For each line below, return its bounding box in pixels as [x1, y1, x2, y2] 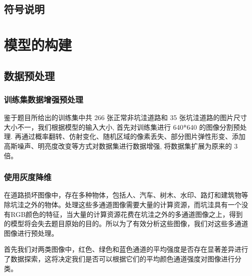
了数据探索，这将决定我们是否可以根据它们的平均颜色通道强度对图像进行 [4, 253, 235, 263]
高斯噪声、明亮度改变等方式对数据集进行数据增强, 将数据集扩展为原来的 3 [4, 140, 238, 151]
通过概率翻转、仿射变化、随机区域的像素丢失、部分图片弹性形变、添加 [21, 131, 246, 141]
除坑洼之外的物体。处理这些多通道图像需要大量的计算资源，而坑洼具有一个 [4, 199, 241, 209]
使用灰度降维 [4, 171, 52, 183]
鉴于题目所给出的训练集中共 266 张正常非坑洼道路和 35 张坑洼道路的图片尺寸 [4, 112, 247, 123]
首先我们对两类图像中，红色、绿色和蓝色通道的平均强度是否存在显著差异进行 [4, 244, 248, 254]
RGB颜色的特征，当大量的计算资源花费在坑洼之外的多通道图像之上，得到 [10, 209, 243, 219]
